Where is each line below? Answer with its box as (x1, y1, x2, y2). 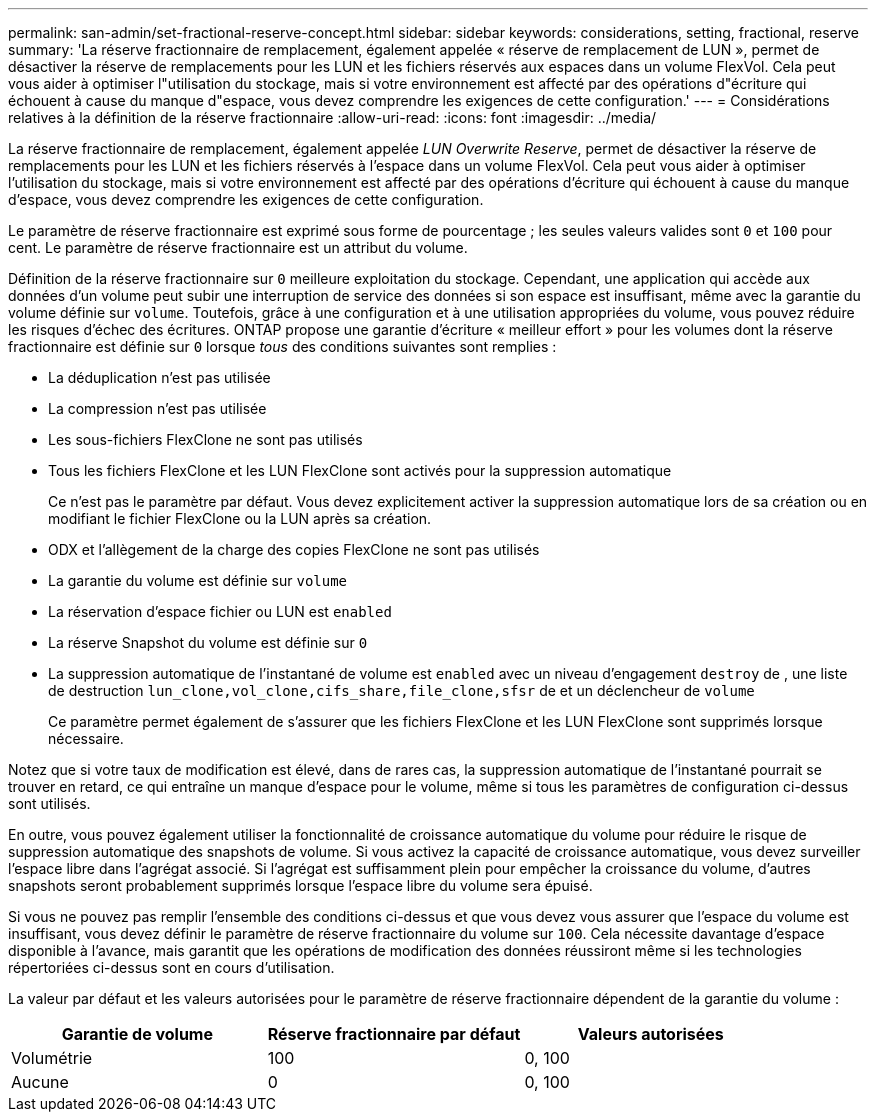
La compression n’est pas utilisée (48, 400, 267, 417)
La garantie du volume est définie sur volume (48, 572, 348, 589)
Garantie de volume (61, 1024, 213, 1044)
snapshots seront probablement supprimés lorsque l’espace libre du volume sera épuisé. (8, 877, 593, 894)
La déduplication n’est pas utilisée (48, 369, 271, 386)
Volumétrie (11, 1048, 93, 1068)
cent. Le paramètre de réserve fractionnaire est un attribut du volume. (8, 239, 468, 256)
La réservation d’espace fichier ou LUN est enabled (48, 603, 392, 620)
